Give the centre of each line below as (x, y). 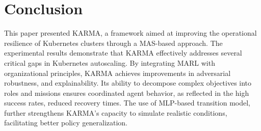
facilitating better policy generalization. (66, 123)
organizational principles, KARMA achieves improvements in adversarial (118, 73)
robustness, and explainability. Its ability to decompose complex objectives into (128, 83)
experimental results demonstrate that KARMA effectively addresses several (123, 53)
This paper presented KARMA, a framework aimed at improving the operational (130, 33)
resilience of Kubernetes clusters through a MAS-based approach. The (113, 43)
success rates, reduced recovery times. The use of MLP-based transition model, (127, 103)
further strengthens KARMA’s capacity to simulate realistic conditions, (116, 112)
